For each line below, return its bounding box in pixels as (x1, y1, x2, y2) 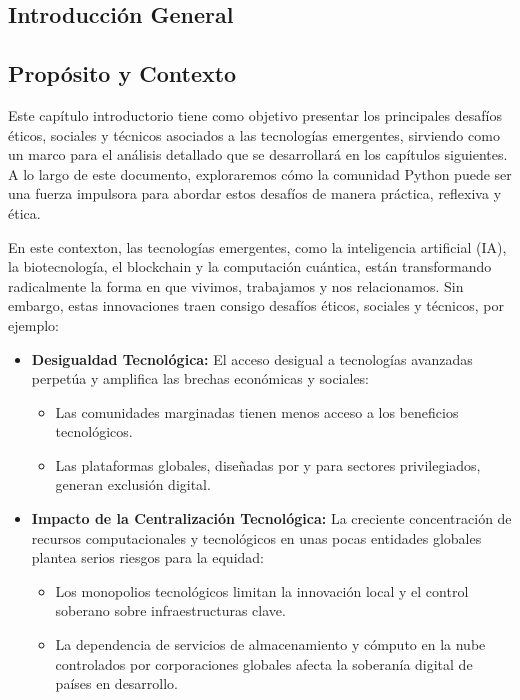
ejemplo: (8, 314, 59, 335)
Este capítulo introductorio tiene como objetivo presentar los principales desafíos (8, 104, 502, 125)
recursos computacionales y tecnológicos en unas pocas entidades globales (31, 527, 482, 548)
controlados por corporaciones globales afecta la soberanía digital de (55, 653, 473, 674)
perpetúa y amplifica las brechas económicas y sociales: (31, 368, 369, 389)
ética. (8, 202, 41, 223)
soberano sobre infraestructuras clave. (55, 600, 286, 621)
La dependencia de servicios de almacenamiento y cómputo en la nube (55, 634, 486, 655)
